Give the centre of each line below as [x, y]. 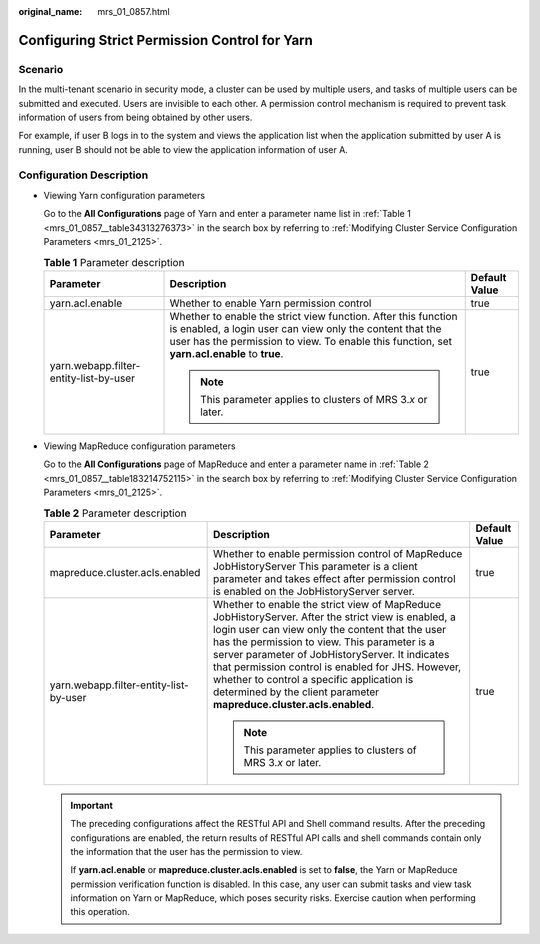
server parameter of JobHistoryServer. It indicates [331, 654]
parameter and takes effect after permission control [334, 578]
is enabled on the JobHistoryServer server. [313, 591]
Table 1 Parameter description [114, 262]
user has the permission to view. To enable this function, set [310, 341]
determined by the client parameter [296, 692]
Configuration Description [83, 175]
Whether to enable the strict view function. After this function [313, 316]
